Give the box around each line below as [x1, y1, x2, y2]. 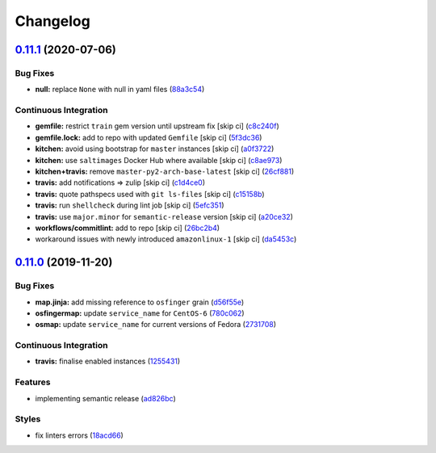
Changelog [15, 12, 90, 30]
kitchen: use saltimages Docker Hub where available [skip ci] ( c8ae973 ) [35, 155, 283, 165]
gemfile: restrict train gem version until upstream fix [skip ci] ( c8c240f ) [35, 121, 279, 131]
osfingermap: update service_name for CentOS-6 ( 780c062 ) [35, 308, 245, 318]
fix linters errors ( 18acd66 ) [35, 430, 124, 440]
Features [15, 376, 51, 388]
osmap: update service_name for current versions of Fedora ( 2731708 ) [35, 320, 277, 329]
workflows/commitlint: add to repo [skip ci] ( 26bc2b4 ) [35, 223, 220, 233]
